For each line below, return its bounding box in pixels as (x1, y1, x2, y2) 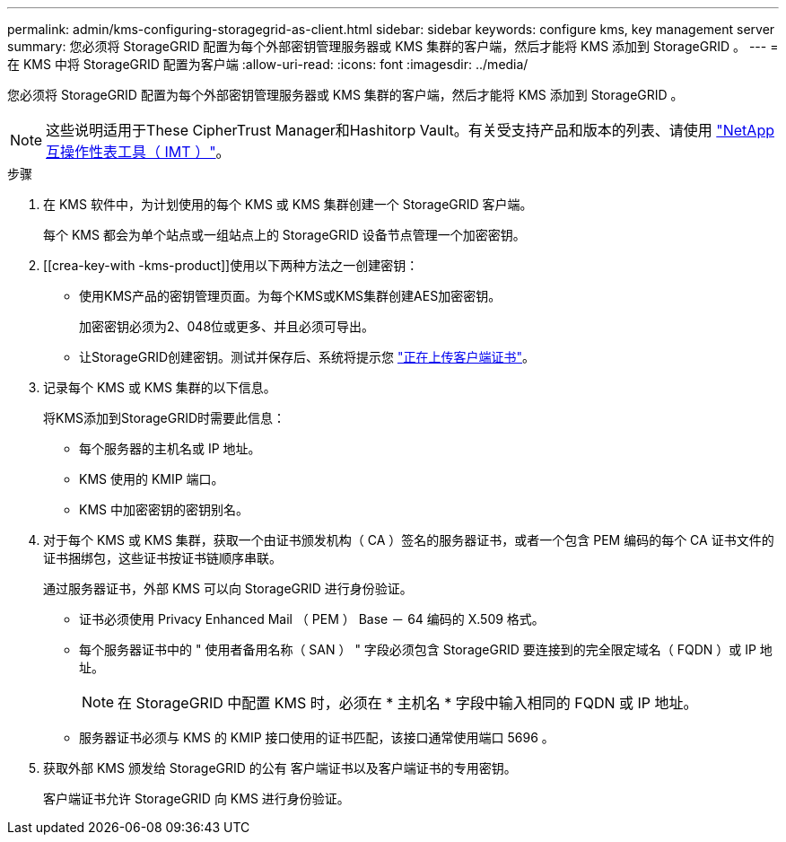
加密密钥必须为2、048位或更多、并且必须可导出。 (79, 319, 375, 334)
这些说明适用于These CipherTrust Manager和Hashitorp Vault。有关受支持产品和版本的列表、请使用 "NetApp (46, 121, 774, 139)
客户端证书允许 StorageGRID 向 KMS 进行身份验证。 (43, 791, 350, 806)
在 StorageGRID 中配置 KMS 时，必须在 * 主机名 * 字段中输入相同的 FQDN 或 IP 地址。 (118, 694, 698, 712)
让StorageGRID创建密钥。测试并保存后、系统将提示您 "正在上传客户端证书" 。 (79, 349, 536, 364)
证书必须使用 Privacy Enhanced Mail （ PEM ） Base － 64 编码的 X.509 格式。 (79, 611, 545, 627)
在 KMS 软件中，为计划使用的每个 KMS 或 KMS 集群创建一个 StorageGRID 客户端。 (43, 197, 533, 212)
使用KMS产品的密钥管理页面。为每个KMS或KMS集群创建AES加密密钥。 (79, 288, 502, 303)
